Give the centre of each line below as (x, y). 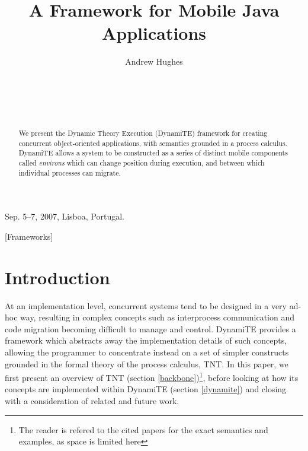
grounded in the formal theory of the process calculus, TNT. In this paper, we (147, 363)
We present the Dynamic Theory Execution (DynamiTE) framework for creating (143, 133)
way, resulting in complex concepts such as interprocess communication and (157, 317)
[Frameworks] (29, 236)
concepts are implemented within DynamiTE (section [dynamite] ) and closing (146, 389)
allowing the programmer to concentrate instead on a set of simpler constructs (147, 352)
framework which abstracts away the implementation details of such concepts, (146, 340)
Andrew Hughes (154, 61)
